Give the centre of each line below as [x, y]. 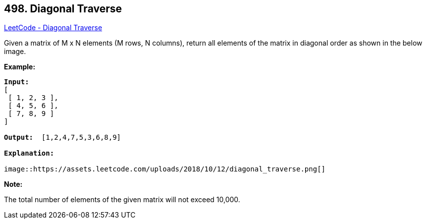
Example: [20, 67]
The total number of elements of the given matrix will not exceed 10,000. [122, 200]
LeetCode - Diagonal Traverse [53, 28]
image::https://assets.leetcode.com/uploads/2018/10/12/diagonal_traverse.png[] [165, 169]
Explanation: [29, 153]
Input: [17, 82]
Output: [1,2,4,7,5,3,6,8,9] [63, 138]
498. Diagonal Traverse [63, 9]
